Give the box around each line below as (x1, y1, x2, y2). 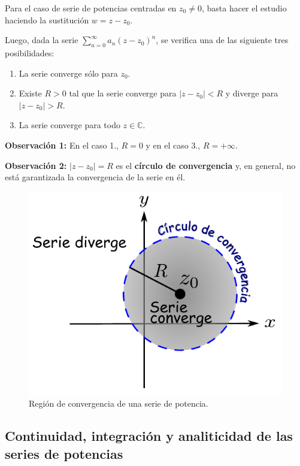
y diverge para (225, 87, 278, 99)
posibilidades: (5, 46, 54, 59)
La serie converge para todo (19, 119, 120, 131)
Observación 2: (5, 159, 67, 171)
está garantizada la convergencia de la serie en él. (5, 171, 186, 183)
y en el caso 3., (146, 138, 201, 151)
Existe (19, 87, 42, 99)
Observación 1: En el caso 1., (5, 138, 119, 151)
